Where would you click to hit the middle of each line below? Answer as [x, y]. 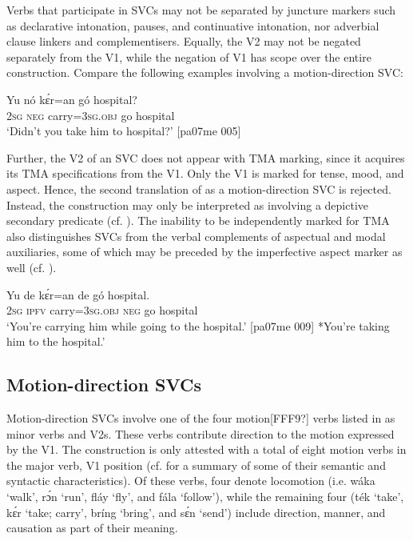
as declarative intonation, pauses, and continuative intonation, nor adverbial [193, 25]
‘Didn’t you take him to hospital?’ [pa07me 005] [124, 131]
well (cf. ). [32, 267]
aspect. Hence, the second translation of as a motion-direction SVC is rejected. [199, 188]
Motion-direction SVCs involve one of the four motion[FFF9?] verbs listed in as [201, 418]
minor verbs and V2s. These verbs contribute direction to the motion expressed [201, 433]
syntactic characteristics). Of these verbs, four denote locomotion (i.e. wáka [191, 481]
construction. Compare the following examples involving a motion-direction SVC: [205, 72]
